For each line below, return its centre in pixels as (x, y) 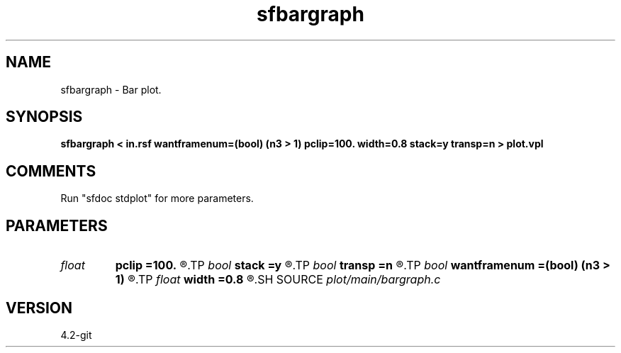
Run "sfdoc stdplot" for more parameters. (157, 198)
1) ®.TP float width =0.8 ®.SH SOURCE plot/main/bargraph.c (278, 280)
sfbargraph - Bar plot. (111, 89)
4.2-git (76, 335)
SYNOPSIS (44, 117)
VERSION (39, 308)
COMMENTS (51, 171)
